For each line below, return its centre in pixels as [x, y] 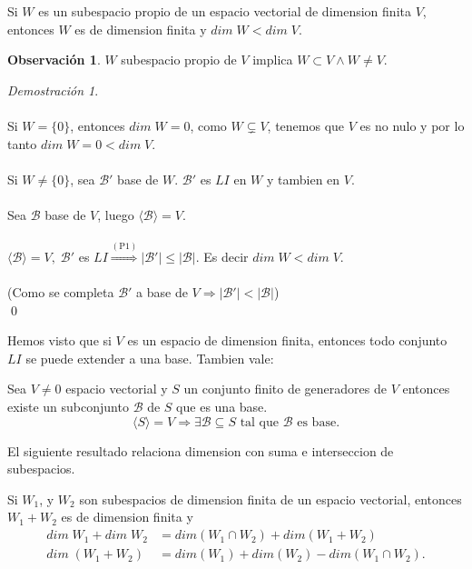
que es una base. [222, 407]
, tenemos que [306, 125]
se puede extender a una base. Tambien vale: [150, 358]
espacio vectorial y [117, 389]
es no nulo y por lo [412, 125]
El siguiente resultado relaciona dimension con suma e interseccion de [201, 450]
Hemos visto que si [59, 340]
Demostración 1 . [53, 90]
